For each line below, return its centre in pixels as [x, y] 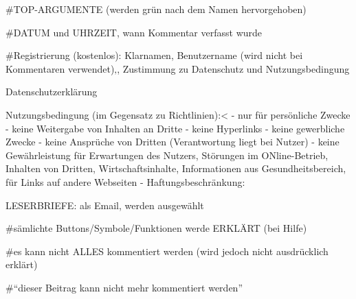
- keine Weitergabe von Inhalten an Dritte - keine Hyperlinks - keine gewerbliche [175, 128]
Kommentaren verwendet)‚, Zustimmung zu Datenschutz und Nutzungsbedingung [178, 68]
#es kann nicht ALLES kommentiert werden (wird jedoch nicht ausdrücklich [167, 251]
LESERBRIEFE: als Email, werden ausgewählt [105, 205]
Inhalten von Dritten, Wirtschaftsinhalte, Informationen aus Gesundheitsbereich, [176, 168]
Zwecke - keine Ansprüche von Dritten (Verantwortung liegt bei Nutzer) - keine [173, 142]
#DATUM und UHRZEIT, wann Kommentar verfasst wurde [134, 32]
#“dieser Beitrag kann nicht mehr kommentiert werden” [124, 287]
